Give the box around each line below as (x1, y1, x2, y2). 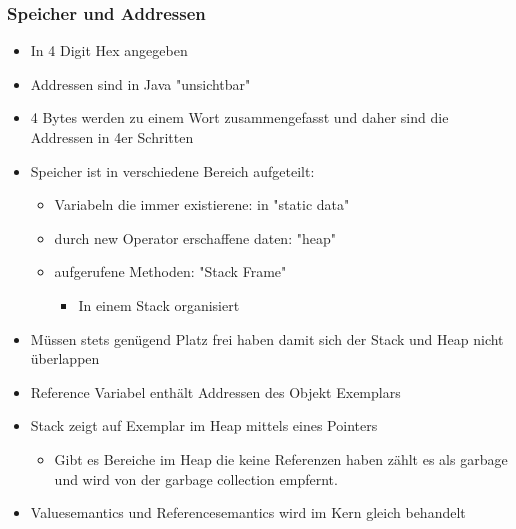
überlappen (30, 348, 100, 369)
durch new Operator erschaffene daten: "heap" (54, 227, 336, 248)
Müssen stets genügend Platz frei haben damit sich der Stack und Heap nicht (30, 328, 504, 349)
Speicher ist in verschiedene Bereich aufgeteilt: (30, 160, 315, 181)
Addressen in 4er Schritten (30, 127, 194, 147)
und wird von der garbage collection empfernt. (54, 468, 338, 489)
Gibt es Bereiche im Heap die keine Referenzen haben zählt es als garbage (54, 448, 508, 469)
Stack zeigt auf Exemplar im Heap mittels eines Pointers (30, 415, 378, 436)
